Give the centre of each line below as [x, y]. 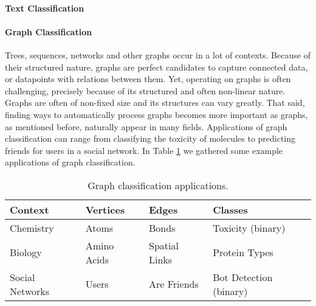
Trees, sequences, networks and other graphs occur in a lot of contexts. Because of [158, 54]
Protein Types [243, 252]
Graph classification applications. [158, 185]
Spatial [164, 245]
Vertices [105, 209]
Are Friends [174, 284]
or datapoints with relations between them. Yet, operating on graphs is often [148, 79]
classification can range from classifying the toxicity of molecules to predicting [150, 138]
